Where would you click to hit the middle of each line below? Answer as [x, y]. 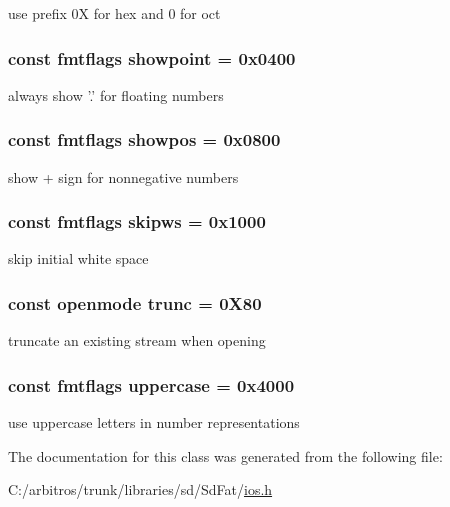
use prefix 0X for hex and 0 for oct [114, 13]
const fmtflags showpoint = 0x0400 [152, 57]
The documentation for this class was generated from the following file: [225, 455]
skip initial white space [78, 258]
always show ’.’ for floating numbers [116, 94]
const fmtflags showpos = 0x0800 [144, 139]
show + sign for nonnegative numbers [123, 176]
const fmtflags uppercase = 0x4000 [151, 384]
